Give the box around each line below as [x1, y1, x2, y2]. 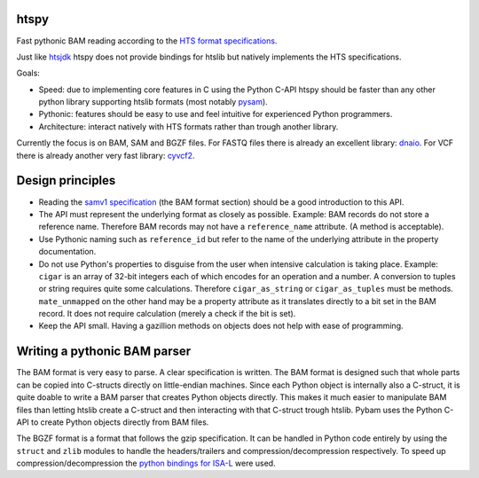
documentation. [38, 247, 97, 257]
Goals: [16, 67, 40, 79]
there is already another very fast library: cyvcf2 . [16, 150, 195, 161]
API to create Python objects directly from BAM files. [16, 417, 209, 427]
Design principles [16, 173, 116, 188]
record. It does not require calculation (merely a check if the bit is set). [38, 309, 296, 319]
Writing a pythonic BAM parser [16, 344, 192, 359]
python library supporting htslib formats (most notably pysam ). [38, 97, 268, 107]
